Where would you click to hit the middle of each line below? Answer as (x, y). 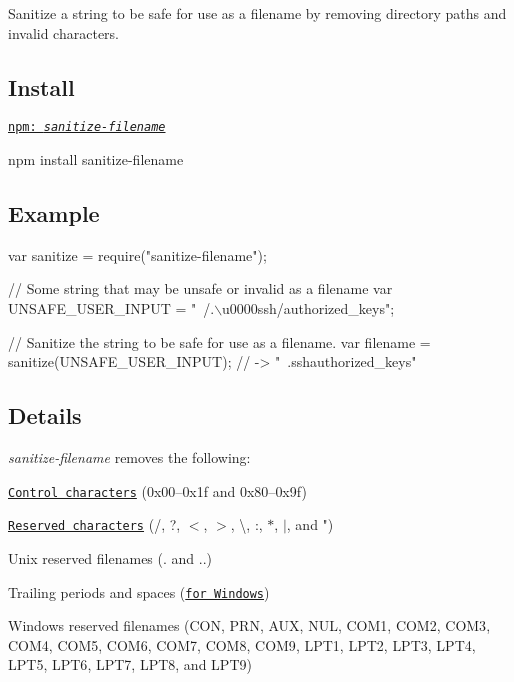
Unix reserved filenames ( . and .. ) (110, 557)
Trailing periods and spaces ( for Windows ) (139, 591)
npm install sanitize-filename (96, 159)
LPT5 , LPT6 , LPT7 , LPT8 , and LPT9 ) (130, 664)
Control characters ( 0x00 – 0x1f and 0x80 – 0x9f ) (157, 490)
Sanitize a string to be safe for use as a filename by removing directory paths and (257, 13)
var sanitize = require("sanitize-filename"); (137, 254)
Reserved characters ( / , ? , (94, 524)
